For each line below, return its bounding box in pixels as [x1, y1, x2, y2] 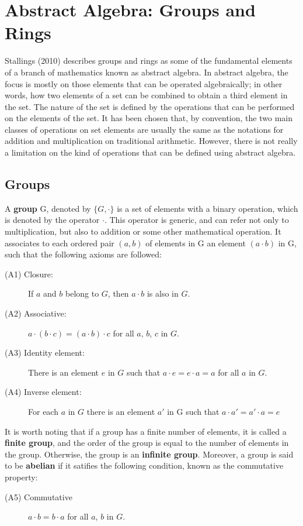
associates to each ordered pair [5, 236, 114, 249]
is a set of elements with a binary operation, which [117, 202, 298, 214]
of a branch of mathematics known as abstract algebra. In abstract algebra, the [5, 66, 288, 78]
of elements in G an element [145, 236, 246, 249]
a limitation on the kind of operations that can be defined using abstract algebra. [5, 146, 296, 159]
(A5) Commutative [5, 490, 72, 503]
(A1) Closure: [5, 267, 53, 280]
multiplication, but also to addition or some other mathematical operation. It [5, 225, 281, 238]
